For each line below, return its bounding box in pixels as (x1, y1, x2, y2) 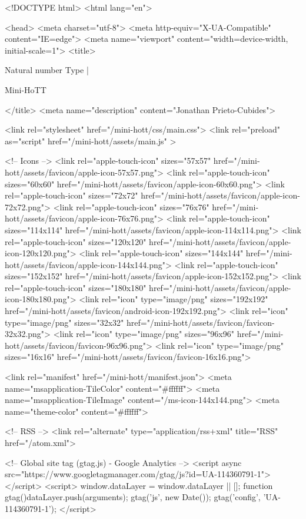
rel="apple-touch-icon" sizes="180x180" (5, 281, 147, 293)
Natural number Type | (5, 64, 89, 76)
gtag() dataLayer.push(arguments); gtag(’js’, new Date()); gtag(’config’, (5, 491, 261, 503)
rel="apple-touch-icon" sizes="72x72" (5, 189, 138, 201)
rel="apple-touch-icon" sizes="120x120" (5, 235, 147, 247)
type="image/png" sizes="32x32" (5, 316, 124, 328)
